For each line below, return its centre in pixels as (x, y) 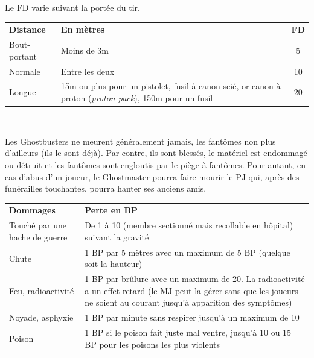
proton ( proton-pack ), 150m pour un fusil (137, 98)
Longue (23, 92)
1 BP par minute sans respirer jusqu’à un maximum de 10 (192, 317)
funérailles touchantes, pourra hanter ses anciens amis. (106, 188)
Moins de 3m (85, 50)
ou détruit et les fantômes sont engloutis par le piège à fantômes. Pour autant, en (155, 164)
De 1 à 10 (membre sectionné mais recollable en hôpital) (189, 225)
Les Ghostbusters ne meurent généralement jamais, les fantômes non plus (140, 141)
